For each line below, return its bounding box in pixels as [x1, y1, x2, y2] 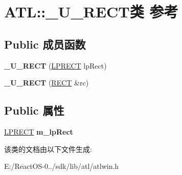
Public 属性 [4, 102, 64, 118]
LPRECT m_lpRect [4, 126, 73, 137]
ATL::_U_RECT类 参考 [4, 1, 178, 22]
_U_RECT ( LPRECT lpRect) [4, 60, 107, 71]
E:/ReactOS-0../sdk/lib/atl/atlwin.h [4, 161, 119, 171]
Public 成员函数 [4, 36, 86, 52]
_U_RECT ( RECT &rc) [4, 77, 89, 88]
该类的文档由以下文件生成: [4, 143, 92, 154]
